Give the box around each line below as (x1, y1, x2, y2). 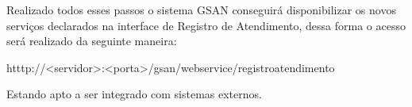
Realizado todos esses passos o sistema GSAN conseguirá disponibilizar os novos (6, 2, 396, 17)
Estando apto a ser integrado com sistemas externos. (6, 86, 262, 102)
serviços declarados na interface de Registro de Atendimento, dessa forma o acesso (6, 17, 406, 33)
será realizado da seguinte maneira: (6, 32, 177, 49)
